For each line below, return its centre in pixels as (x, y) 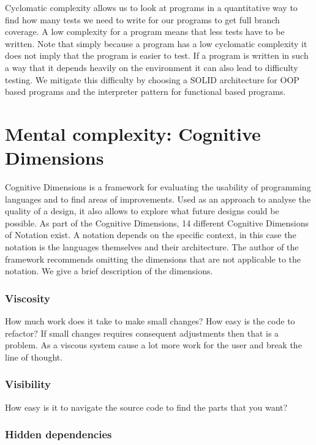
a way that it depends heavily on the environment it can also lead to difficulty (152, 67)
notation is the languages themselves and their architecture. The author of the (152, 247)
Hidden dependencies (58, 434)
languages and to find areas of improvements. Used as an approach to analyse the (158, 199)
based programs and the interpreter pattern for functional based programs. (145, 92)
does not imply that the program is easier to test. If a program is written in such (157, 55)
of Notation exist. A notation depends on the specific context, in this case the (151, 235)
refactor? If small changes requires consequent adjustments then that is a (142, 333)
